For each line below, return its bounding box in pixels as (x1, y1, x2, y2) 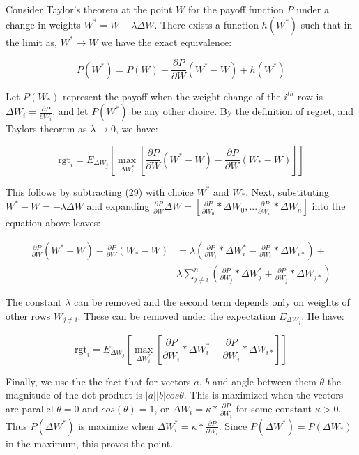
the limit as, (6, 34, 57, 49)
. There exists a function (154, 17, 259, 31)
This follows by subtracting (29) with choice (6, 184, 194, 199)
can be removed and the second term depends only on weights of (74, 295, 350, 309)
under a (296, 2, 329, 16)
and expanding (86, 199, 150, 213)
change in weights (6, 17, 81, 31)
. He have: (301, 308, 344, 323)
